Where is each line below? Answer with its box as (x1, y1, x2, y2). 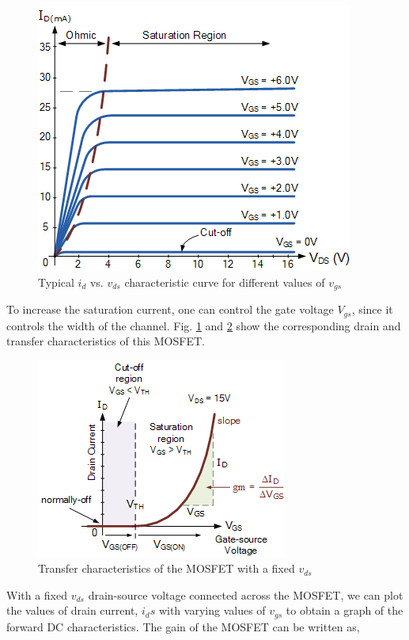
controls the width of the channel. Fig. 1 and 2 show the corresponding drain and (6, 317, 401, 333)
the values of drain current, (6, 602, 138, 619)
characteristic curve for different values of (124, 273, 325, 290)
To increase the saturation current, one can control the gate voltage (6, 301, 334, 318)
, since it (351, 301, 393, 318)
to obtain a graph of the (286, 602, 403, 619)
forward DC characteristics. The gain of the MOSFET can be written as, (6, 618, 360, 634)
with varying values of (158, 602, 266, 619)
